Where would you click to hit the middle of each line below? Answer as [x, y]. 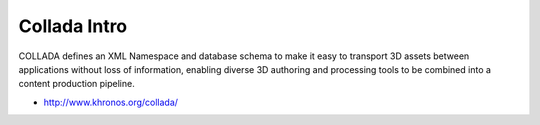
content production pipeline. [76, 84]
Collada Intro [73, 26]
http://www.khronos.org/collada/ [111, 102]
